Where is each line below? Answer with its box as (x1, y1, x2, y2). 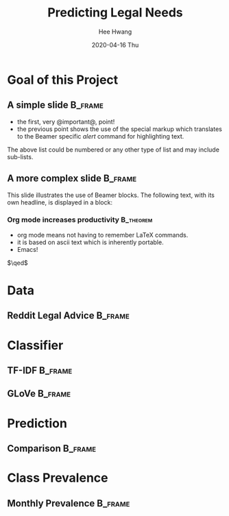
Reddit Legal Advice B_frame (7, 310, 130, 322)
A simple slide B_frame (7, 99, 104, 111)
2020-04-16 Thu (91, 40, 139, 49)
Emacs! (16, 245, 38, 253)
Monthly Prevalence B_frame (7, 497, 130, 509)
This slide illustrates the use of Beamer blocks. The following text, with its (7, 191, 215, 199)
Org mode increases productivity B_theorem (7, 215, 153, 224)
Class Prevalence (7, 470, 108, 486)
